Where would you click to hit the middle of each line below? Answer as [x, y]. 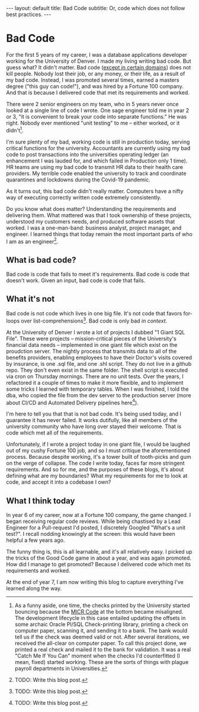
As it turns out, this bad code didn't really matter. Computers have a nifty [95, 191]
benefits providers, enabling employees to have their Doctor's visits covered [99, 357]
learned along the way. [34, 588]
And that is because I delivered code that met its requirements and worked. [98, 92]
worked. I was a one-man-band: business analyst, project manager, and [94, 228]
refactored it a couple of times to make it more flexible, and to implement [95, 382]
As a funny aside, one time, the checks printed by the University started [102, 605]
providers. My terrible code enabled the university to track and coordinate [96, 173]
